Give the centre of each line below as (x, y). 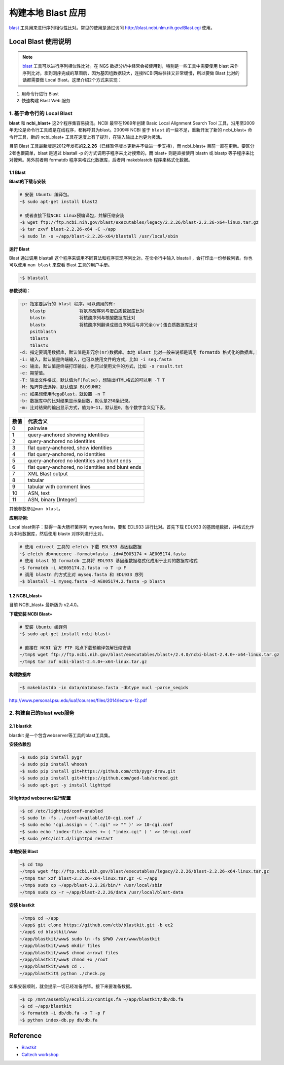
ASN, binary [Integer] (53, 500)
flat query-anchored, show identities (70, 448)
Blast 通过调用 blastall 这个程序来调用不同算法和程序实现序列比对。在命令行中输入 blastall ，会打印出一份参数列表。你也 (131, 258)
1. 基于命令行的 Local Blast (41, 113)
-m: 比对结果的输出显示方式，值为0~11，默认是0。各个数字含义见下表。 (94, 408)
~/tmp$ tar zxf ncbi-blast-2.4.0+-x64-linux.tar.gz (83, 661)
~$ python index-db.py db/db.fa (59, 1020)
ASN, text (39, 493)
